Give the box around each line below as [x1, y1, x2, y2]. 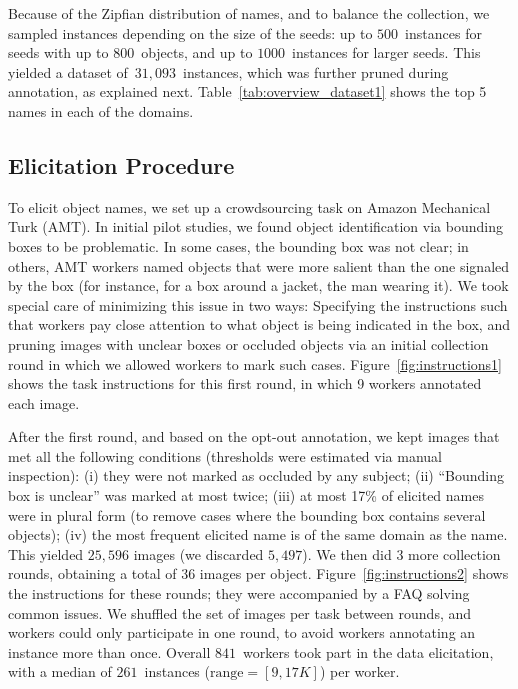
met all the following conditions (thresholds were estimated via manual [8, 445, 442, 466]
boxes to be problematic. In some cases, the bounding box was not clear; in [8, 235, 469, 256]
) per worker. [319, 661, 400, 682]
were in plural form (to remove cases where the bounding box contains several [8, 504, 486, 525]
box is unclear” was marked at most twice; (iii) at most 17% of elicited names [8, 485, 484, 506]
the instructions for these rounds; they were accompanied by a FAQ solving [8, 583, 470, 604]
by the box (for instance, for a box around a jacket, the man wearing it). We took [8, 275, 509, 296]
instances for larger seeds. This [292, 42, 481, 63]
